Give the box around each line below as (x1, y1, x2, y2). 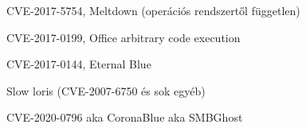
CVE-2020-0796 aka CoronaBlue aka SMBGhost (6, 109, 243, 126)
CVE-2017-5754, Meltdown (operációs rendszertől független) (6, 2, 300, 18)
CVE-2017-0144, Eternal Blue (6, 56, 151, 72)
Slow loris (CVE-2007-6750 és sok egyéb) (6, 82, 206, 99)
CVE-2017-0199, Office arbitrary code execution (6, 29, 241, 45)
